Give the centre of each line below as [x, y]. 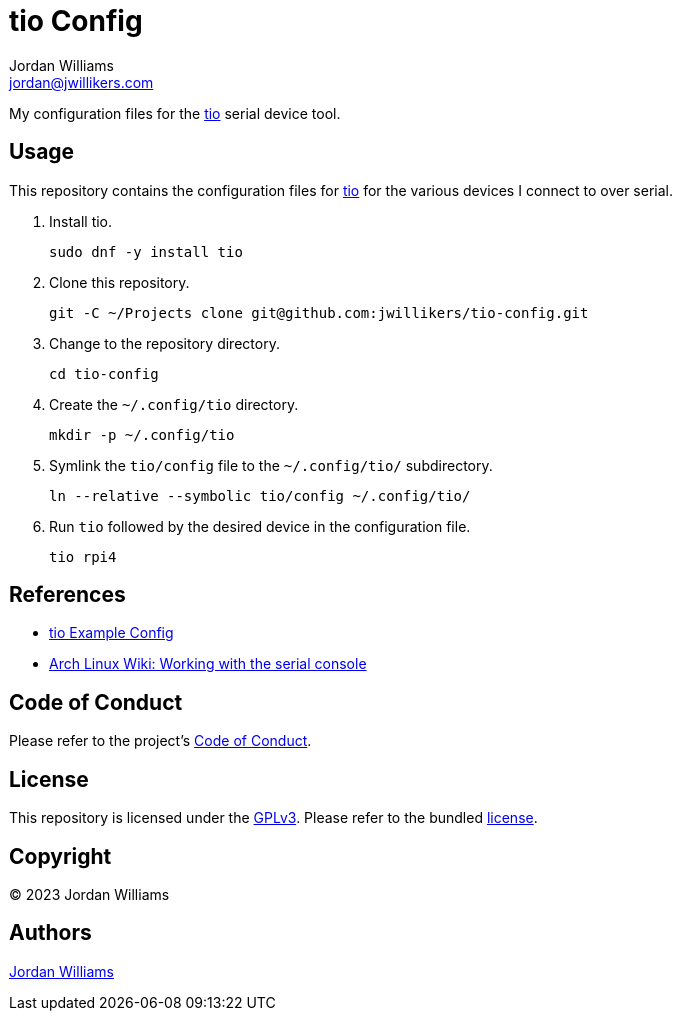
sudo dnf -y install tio [146, 251]
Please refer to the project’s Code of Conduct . [160, 741]
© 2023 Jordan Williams [89, 894]
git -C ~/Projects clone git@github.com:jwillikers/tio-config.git [319, 312]
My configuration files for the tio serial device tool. [175, 113]
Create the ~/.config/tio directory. [174, 404]
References [67, 595]
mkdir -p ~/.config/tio [142, 434]
